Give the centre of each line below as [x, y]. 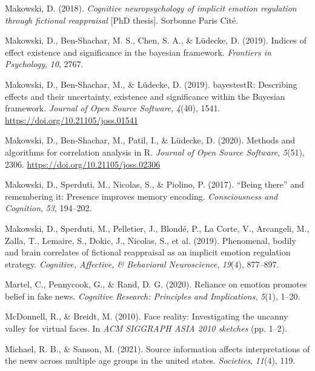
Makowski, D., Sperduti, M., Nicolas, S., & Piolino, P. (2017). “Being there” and [154, 184]
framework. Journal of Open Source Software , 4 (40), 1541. [113, 108]
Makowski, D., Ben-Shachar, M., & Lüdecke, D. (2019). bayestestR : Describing [151, 84]
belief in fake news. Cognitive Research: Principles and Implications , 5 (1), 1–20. [153, 296]
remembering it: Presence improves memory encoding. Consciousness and [141, 196]
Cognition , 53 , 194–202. [48, 208]
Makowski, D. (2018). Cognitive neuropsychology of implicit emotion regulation [151, 8]
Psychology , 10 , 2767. [44, 64]
